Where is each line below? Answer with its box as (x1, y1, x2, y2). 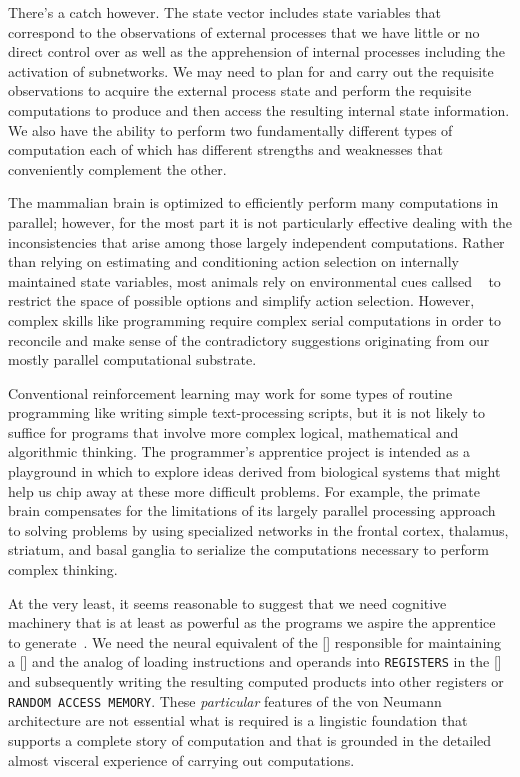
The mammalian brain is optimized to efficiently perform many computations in (8, 192, 499, 213)
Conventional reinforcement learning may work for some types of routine (8, 382, 453, 403)
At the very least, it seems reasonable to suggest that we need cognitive (8, 592, 447, 613)
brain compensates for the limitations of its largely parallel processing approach (8, 500, 496, 521)
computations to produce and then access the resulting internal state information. (8, 99, 510, 120)
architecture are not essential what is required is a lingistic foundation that (8, 710, 468, 731)
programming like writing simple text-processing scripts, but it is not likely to (8, 402, 486, 423)
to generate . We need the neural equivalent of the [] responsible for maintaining (8, 631, 502, 652)
